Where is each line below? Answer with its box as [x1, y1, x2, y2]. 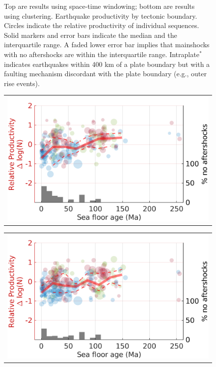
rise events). [4, 78, 40, 88]
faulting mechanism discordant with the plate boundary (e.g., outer [4, 68, 207, 79]
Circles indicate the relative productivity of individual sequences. [4, 20, 199, 31]
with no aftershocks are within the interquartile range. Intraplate [4, 49, 199, 59]
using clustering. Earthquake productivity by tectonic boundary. [4, 10, 197, 21]
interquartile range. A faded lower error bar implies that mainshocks [4, 39, 210, 50]
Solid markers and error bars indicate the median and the [4, 30, 177, 40]
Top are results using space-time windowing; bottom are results [4, 1, 195, 11]
